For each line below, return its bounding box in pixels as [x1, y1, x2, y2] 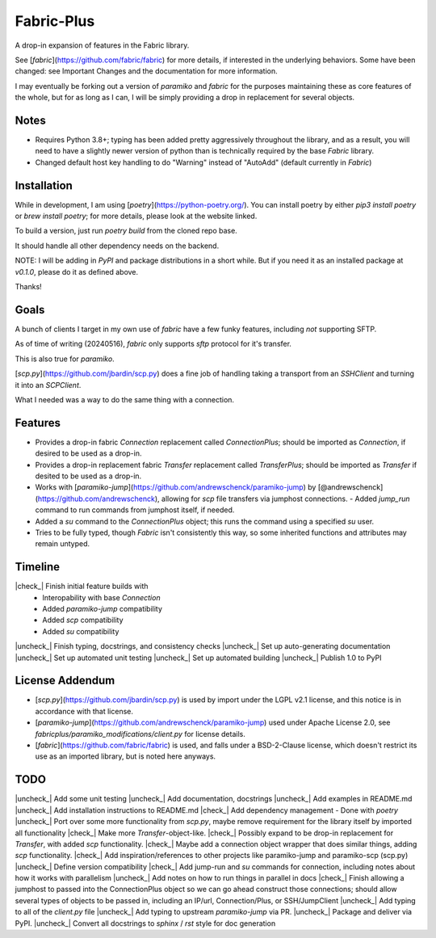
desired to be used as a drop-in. [35, 448, 142, 458]
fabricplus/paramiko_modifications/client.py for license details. [35, 729, 245, 738]
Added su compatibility [42, 626, 119, 636]
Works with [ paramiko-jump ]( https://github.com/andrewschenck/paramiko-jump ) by [35, 482, 317, 492]
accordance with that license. [35, 706, 133, 716]
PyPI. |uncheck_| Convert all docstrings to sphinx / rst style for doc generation [15, 918, 276, 928]
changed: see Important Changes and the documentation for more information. [15, 66, 278, 76]
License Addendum [15, 674, 115, 688]
